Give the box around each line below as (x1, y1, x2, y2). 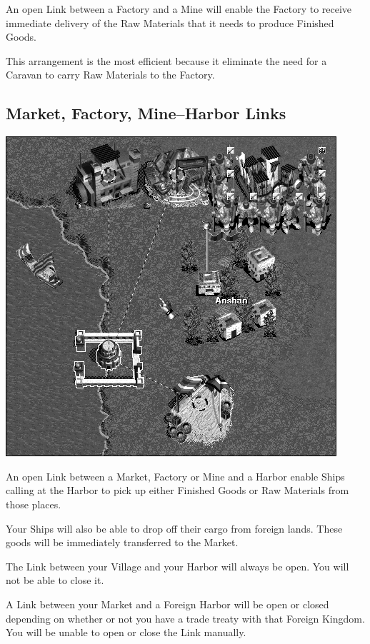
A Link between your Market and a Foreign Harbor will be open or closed (6, 596, 329, 611)
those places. (6, 496, 61, 511)
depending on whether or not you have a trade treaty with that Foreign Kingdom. (6, 610, 365, 625)
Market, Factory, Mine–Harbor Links (6, 102, 286, 124)
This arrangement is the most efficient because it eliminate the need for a (6, 53, 327, 68)
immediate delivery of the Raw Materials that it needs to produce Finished (6, 15, 334, 30)
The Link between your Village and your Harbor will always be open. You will (6, 558, 349, 573)
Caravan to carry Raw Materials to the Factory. (6, 67, 215, 82)
